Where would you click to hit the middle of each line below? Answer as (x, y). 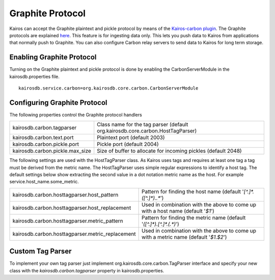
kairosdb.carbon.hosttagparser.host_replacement (72, 208)
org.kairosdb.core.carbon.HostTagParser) (147, 131)
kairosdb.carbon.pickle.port (46, 144)
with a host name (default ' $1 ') (178, 211)
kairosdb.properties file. (34, 76)
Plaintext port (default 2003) (131, 137)
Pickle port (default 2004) (128, 144)
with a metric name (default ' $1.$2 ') (184, 237)
